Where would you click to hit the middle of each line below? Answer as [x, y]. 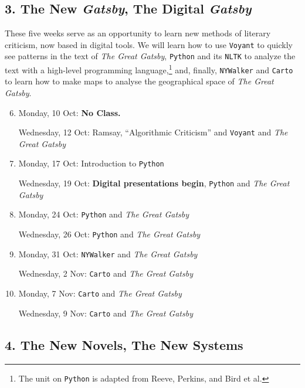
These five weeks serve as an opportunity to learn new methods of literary [138, 33]
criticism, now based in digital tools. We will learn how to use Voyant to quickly [149, 44]
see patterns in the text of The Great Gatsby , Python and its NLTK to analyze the [150, 56]
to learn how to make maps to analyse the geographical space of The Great [139, 81]
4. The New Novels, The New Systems [124, 344]
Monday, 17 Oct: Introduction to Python [91, 163]
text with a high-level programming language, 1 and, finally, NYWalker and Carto [149, 69]
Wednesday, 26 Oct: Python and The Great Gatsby [109, 234]
